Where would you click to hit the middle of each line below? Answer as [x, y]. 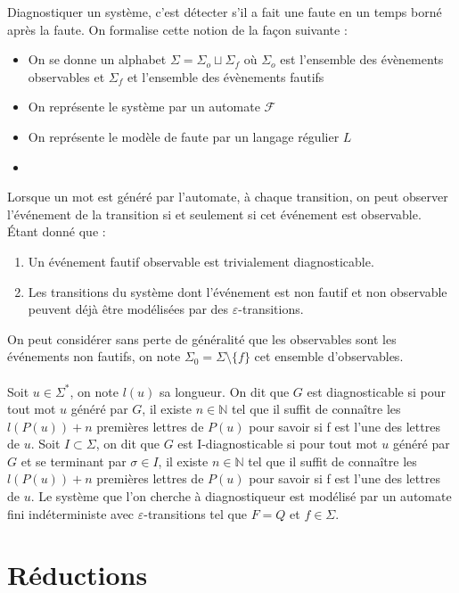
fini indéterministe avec [71, 513]
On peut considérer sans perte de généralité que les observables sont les [202, 338]
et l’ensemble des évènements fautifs [225, 76]
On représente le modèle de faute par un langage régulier [184, 136]
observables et [66, 76]
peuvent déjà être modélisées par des [128, 309]
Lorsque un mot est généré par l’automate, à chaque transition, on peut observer [228, 197]
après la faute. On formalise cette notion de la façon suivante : [177, 29]
